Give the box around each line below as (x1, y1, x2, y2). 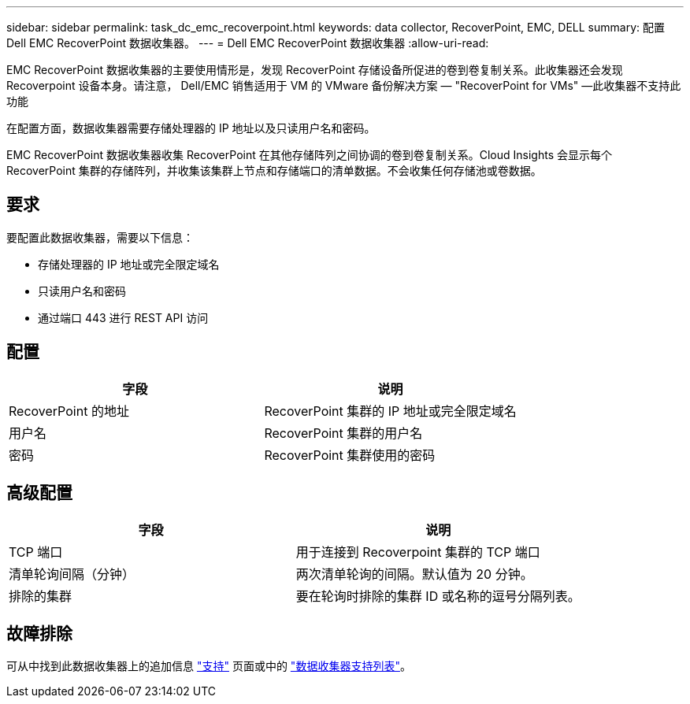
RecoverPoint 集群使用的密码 (264, 446, 436, 463)
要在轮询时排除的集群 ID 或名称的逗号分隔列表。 (295, 587, 581, 604)
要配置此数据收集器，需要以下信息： (6, 230, 194, 244)
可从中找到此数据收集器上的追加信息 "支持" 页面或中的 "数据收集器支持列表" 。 (6, 659, 411, 673)
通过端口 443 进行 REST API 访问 (38, 310, 209, 324)
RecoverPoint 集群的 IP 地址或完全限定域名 (264, 402, 517, 419)
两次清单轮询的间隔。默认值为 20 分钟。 (295, 565, 533, 582)
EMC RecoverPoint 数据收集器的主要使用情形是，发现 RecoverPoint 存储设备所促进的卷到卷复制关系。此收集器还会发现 (6, 63, 623, 76)
